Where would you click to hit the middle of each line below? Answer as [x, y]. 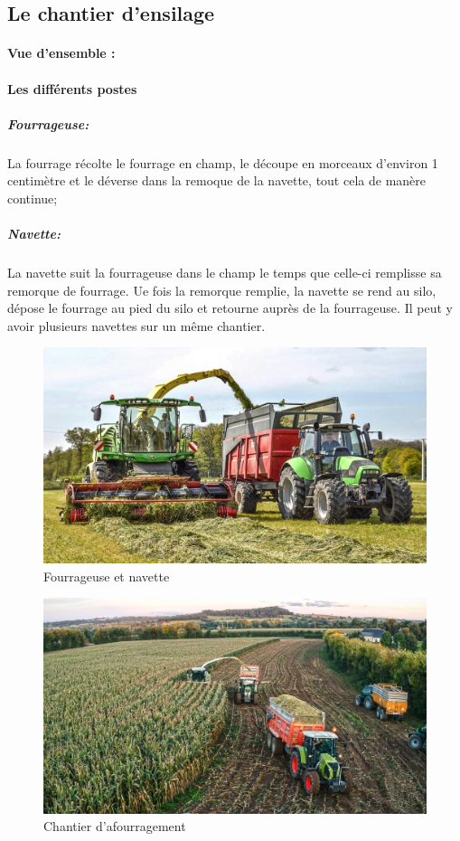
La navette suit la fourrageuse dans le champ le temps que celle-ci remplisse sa [225, 273]
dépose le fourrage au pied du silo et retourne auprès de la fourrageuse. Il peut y [230, 308]
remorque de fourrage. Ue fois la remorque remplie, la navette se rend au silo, [222, 290]
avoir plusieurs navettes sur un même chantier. [136, 325]
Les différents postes [72, 88]
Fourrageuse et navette [107, 576]
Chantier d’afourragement [115, 826]
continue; [33, 198]
